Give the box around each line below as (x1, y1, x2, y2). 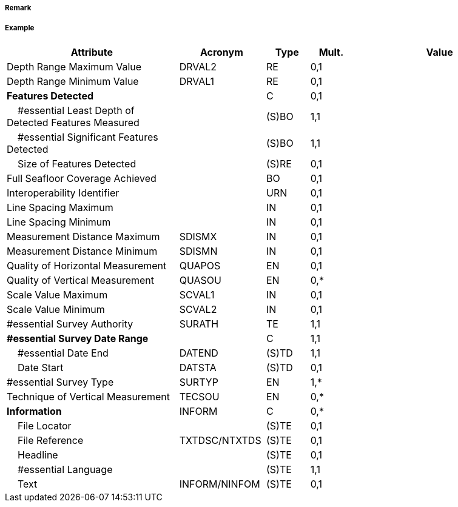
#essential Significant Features (18, 130, 158, 143)
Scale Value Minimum (7, 303, 105, 315)
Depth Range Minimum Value (7, 75, 139, 87)
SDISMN (179, 244, 218, 257)
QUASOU (179, 274, 221, 286)
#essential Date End (18, 346, 109, 359)
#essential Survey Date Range (7, 332, 149, 344)
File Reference (18, 434, 84, 446)
